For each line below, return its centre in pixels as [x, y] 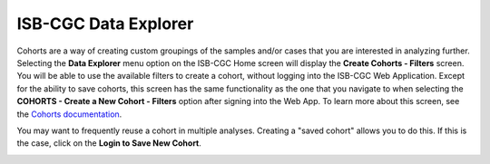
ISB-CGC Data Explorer [105, 24]
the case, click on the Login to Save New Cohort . [109, 143]
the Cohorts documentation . [69, 114]
